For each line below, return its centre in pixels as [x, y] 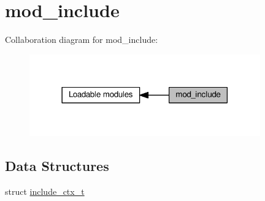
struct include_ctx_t [45, 192]
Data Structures [57, 166]
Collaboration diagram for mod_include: [82, 40]
